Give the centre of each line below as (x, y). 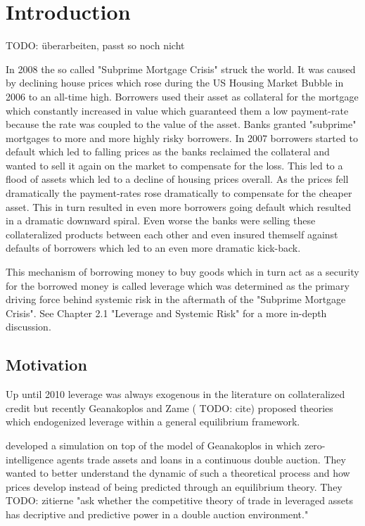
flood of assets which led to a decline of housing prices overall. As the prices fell (177, 179)
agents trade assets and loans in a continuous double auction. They (201, 459)
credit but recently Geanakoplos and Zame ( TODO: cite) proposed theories (169, 408)
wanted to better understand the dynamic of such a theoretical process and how (178, 473)
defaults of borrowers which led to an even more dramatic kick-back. (153, 248)
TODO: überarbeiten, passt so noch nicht (95, 45)
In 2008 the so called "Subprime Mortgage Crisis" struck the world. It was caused (181, 69)
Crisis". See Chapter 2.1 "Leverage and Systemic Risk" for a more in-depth (166, 313)
